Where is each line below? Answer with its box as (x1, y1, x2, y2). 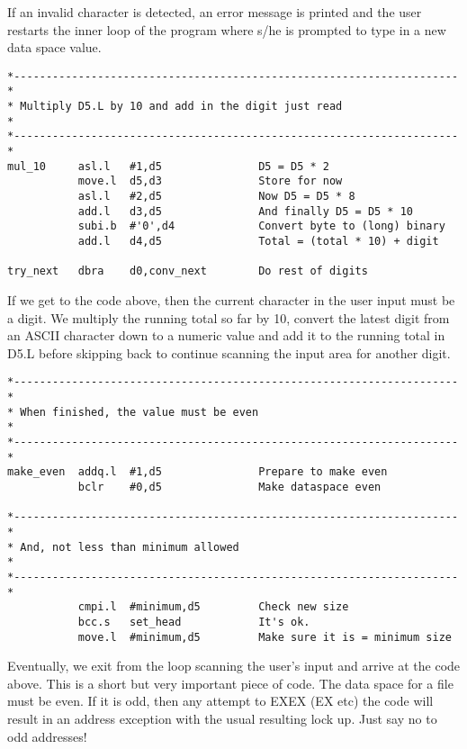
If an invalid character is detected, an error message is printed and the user (7, 3, 422, 21)
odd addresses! (7, 726, 87, 745)
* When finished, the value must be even (7, 405, 259, 419)
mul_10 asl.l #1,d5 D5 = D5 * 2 (7, 159, 329, 173)
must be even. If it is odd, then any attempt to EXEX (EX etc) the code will (7, 691, 434, 710)
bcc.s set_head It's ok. (77, 615, 310, 628)
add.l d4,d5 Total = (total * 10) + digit (77, 235, 439, 248)
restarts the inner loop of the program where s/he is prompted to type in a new (7, 20, 446, 39)
